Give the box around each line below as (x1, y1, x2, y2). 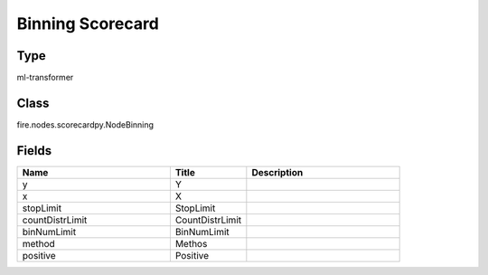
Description (251, 166, 304, 178)
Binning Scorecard (16, 14, 160, 33)
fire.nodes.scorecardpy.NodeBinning (16, 119, 154, 130)
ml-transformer (16, 72, 74, 83)
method (22, 237, 56, 250)
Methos (174, 237, 208, 250)
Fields (16, 143, 52, 158)
